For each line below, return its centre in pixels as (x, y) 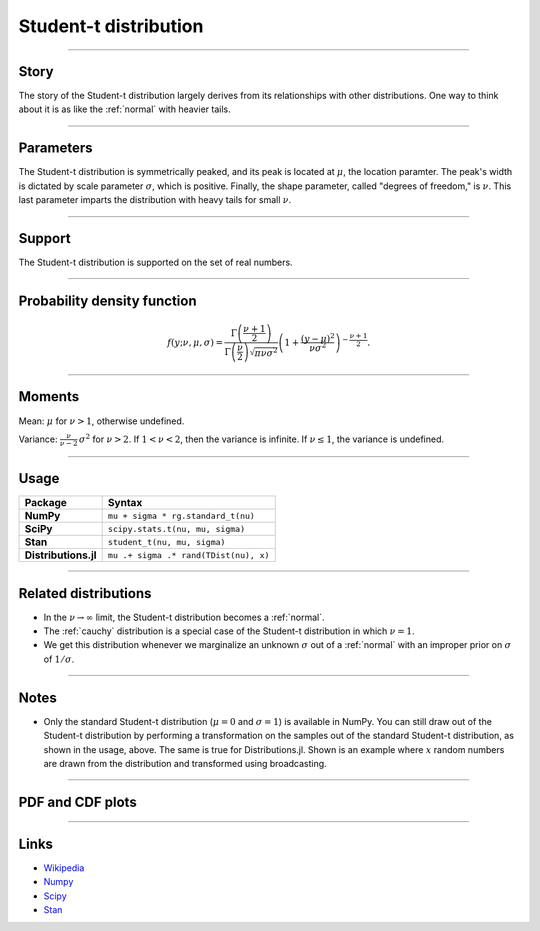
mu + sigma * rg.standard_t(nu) (181, 515)
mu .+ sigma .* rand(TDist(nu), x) (188, 555)
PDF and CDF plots (77, 801)
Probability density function (107, 300)
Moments (49, 396)
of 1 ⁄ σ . (59, 659)
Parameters (55, 148)
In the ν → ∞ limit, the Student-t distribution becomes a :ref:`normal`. (184, 617)
